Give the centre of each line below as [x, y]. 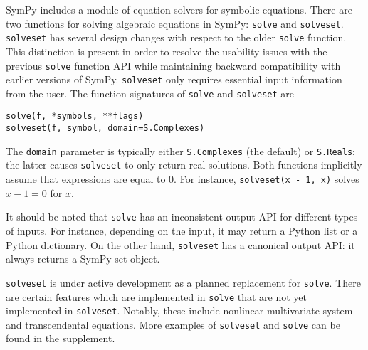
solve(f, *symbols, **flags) [75, 116]
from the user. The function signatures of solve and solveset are [150, 93]
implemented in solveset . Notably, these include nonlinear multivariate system [179, 311]
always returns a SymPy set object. [83, 259]
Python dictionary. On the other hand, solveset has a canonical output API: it [180, 244]
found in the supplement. [61, 338]
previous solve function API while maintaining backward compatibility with [173, 65]
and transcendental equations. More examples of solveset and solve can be [173, 324]
